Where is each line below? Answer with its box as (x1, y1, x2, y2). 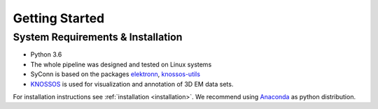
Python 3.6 (30, 50, 62, 59)
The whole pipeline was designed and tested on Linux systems (30, 60, 212, 68)
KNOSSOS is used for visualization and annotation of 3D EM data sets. (30, 80, 234, 88)
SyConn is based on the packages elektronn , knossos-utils (30, 70, 201, 78)
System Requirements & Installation (13, 31, 183, 43)
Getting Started (13, 10, 105, 26)
